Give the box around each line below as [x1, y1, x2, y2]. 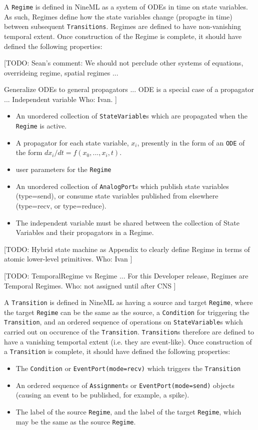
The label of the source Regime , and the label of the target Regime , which [15, 406, 241, 416]
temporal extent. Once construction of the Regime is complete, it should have [4, 30, 242, 41]
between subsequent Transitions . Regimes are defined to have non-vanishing [4, 21, 241, 31]
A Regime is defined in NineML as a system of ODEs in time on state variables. [4, 1, 248, 11]
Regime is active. [15, 120, 67, 131]
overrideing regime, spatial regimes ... [4, 67, 118, 77]
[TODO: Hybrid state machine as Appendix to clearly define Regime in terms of [4, 243, 250, 254]
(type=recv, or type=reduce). [15, 200, 106, 210]
